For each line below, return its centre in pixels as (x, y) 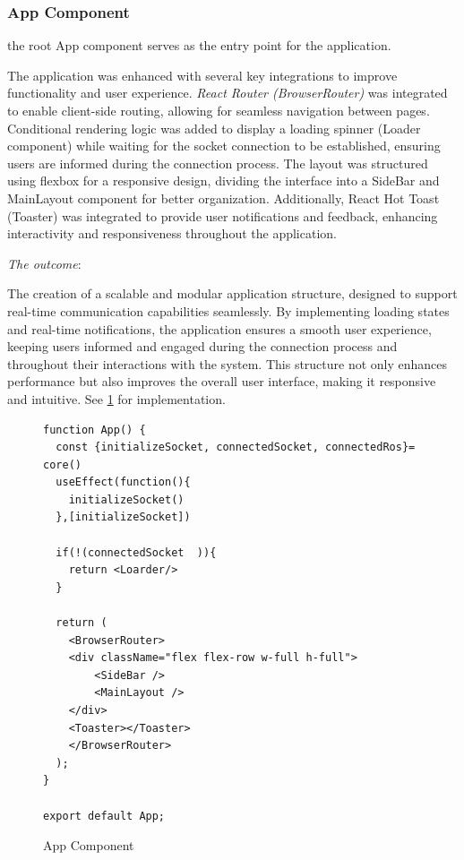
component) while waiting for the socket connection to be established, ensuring (224, 146)
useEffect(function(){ (123, 482)
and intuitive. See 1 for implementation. (116, 398)
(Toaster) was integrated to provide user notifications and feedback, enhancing (223, 215)
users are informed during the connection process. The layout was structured (218, 163)
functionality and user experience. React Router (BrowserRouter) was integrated (228, 93)
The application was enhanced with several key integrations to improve (202, 75)
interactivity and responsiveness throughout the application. (172, 233)
